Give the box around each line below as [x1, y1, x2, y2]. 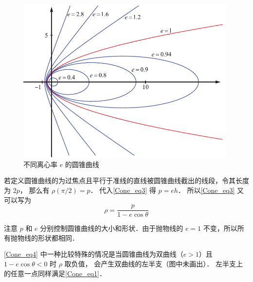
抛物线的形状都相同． [10, 232, 79, 243]
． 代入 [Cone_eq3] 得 [90, 185, 156, 195]
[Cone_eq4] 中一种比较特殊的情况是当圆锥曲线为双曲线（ [4, 249, 183, 259]
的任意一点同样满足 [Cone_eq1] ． [4, 268, 106, 278]
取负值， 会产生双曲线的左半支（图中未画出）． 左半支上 [64, 259, 243, 269]
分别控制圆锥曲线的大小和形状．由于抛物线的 [40, 223, 183, 233]
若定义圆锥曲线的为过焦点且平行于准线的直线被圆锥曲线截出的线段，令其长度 [4, 175, 249, 186]
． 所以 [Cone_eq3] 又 [178, 185, 244, 195]
